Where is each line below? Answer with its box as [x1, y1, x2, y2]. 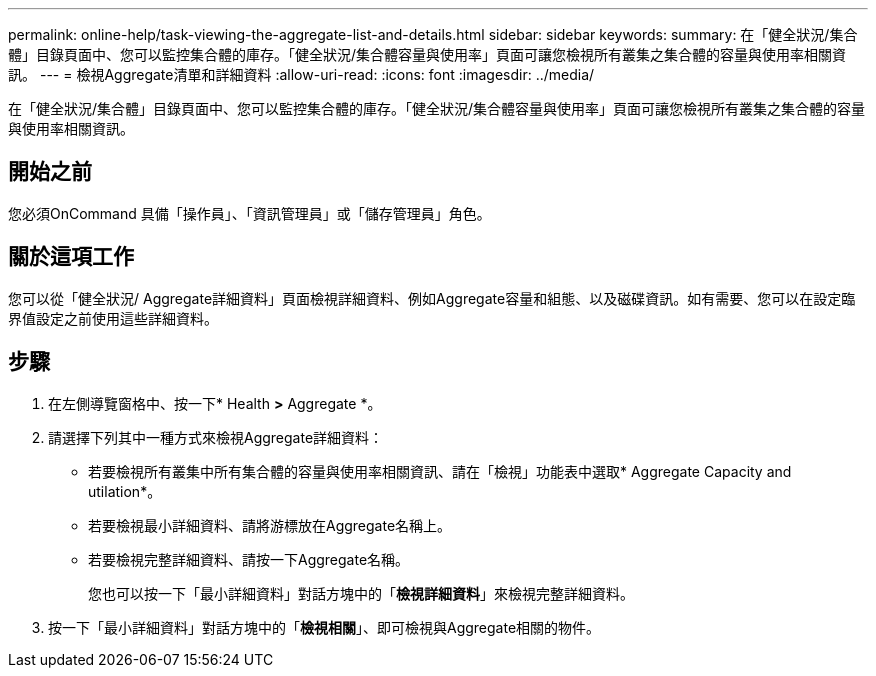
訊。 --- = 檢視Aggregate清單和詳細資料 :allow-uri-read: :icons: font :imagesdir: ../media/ [8, 66, 595, 83]
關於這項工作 [8, 244, 134, 270]
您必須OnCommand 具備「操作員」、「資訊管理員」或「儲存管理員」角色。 [8, 204, 491, 222]
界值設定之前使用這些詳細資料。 [8, 309, 218, 327]
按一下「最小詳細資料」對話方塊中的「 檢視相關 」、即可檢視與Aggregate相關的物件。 [48, 618, 601, 636]
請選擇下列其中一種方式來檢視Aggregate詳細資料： [48, 428, 384, 446]
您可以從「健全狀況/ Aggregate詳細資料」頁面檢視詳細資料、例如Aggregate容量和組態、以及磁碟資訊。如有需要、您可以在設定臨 [8, 289, 856, 307]
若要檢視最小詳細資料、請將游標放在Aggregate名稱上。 [88, 516, 452, 534]
